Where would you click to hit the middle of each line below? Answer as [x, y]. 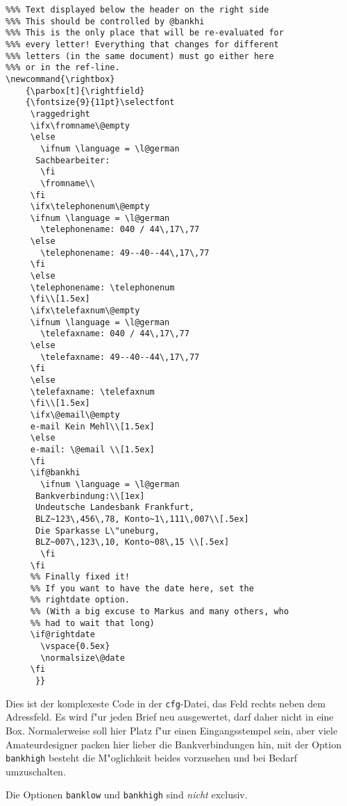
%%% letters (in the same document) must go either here [140, 56]
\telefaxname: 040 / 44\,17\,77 [115, 334]
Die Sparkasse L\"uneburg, [97, 531]
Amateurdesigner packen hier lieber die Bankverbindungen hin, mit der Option [173, 744]
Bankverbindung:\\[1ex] [90, 496]
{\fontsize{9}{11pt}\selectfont [100, 102]
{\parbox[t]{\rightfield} [85, 91]
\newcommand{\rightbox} [60, 79]
